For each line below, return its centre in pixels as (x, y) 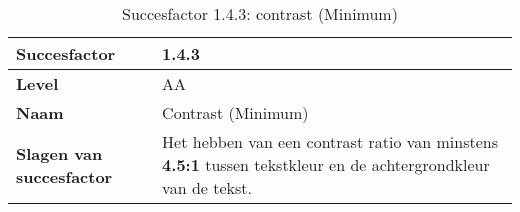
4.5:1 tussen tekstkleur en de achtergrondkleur (326, 164)
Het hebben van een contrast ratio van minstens (330, 141)
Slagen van (59, 153)
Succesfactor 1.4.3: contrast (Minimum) (260, 13)
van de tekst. (207, 187)
